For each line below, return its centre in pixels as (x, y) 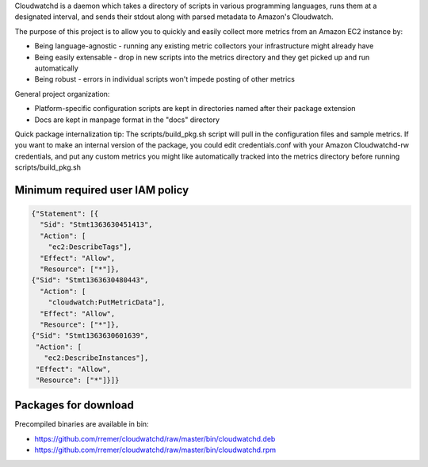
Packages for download (75, 406)
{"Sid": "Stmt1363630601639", (90, 336)
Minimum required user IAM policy (102, 190)
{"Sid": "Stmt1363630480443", (90, 280)
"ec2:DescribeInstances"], (96, 358)
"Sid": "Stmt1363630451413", (97, 225)
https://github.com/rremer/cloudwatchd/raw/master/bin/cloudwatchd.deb (155, 438)
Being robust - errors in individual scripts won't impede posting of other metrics (164, 79)
